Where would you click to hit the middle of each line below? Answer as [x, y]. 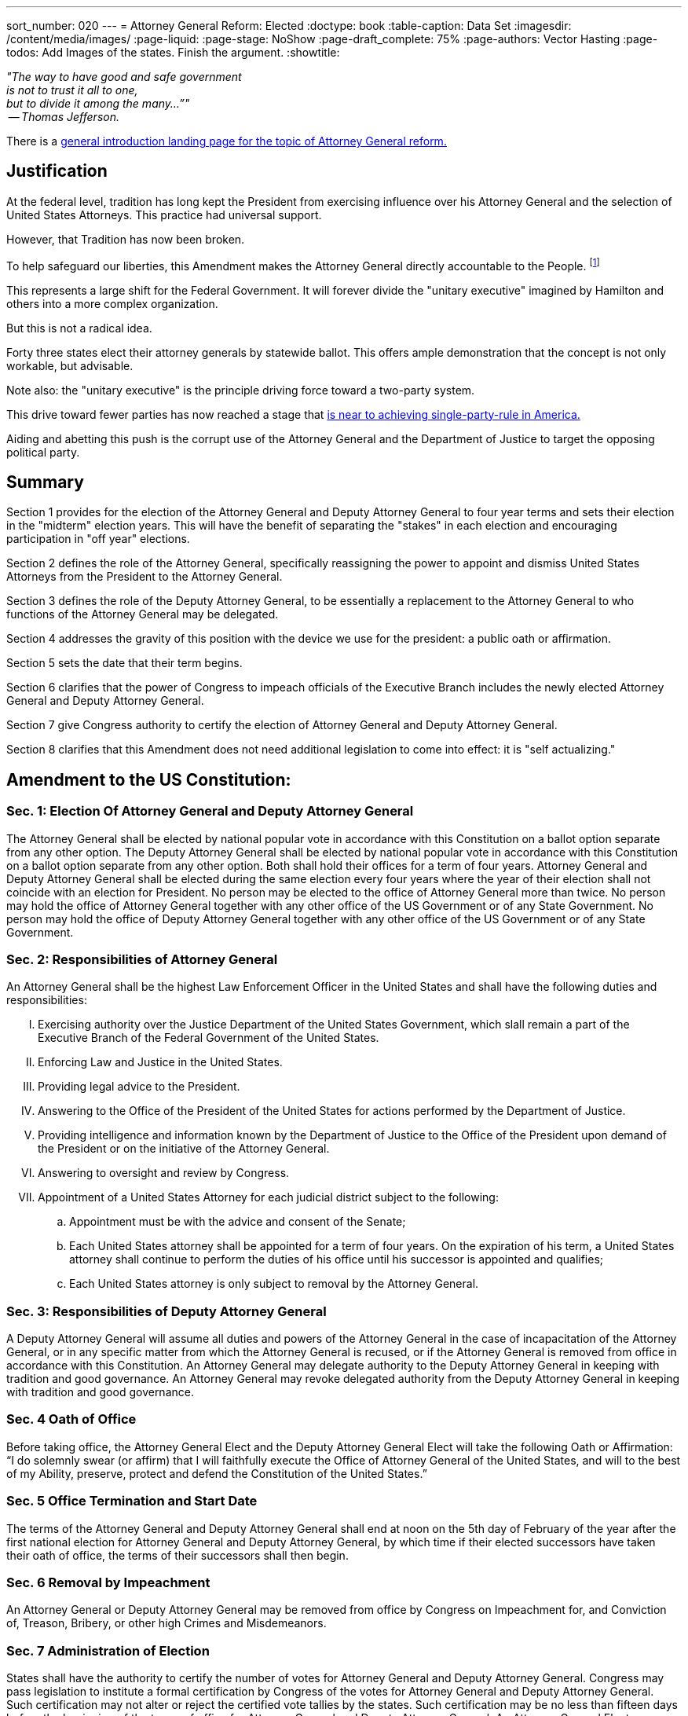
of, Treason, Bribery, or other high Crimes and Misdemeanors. [167, 1623]
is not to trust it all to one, [72, 90]
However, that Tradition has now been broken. [126, 239]
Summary [45, 482]
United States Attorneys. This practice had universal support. [164, 214]
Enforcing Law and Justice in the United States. [160, 1062]
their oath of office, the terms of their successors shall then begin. [177, 1555]
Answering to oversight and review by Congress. [164, 1173]
